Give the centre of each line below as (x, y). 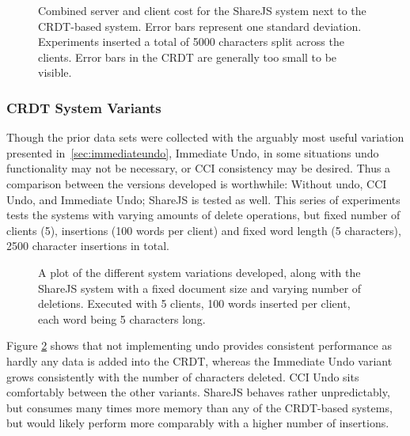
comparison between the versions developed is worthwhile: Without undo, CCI (197, 183)
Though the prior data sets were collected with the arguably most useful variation (205, 137)
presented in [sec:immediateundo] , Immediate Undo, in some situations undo (193, 152)
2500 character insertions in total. (88, 246)
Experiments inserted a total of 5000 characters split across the (191, 42)
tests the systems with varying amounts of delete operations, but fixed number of (203, 215)
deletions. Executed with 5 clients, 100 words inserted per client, (194, 303)
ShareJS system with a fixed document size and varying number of (200, 288)
